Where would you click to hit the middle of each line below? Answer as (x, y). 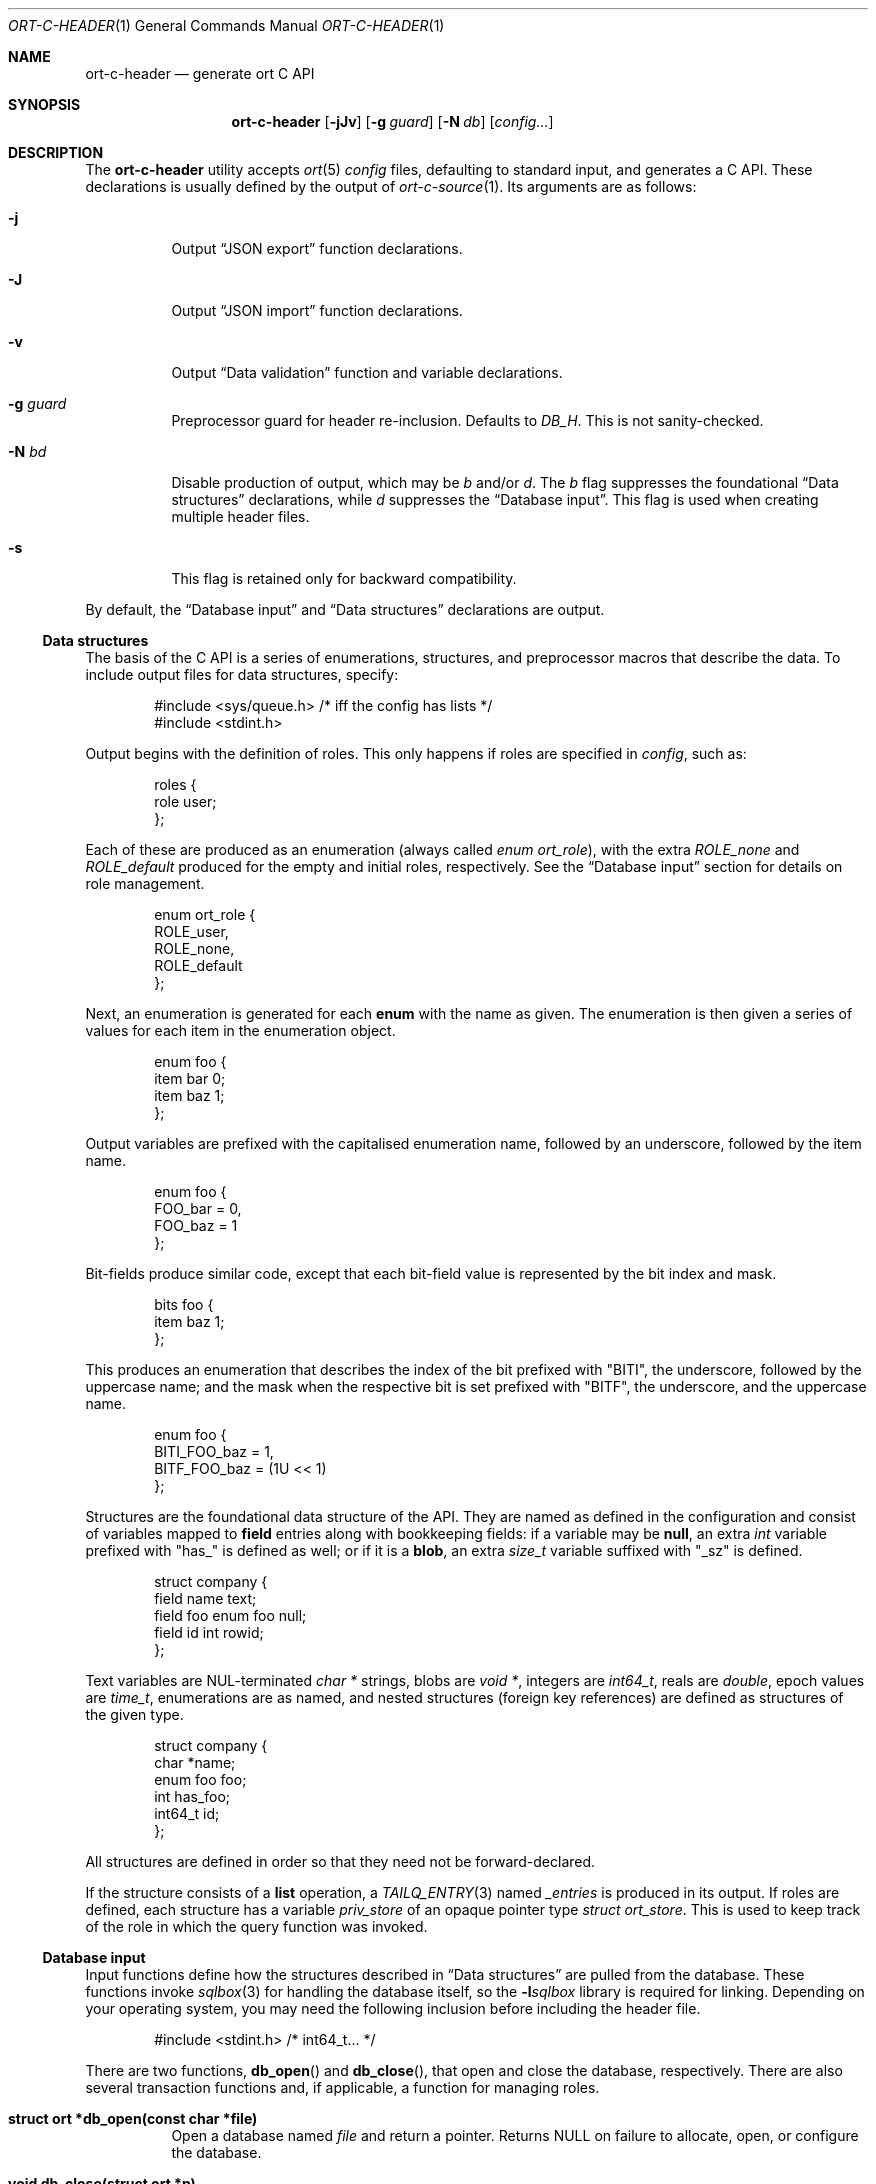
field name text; (205, 1598)
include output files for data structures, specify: (242, 674)
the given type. (134, 1714)
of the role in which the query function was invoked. (256, 1926)
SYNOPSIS (44, 104)
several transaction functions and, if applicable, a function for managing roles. (342, 2087)
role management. (145, 883)
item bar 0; (190, 1078)
